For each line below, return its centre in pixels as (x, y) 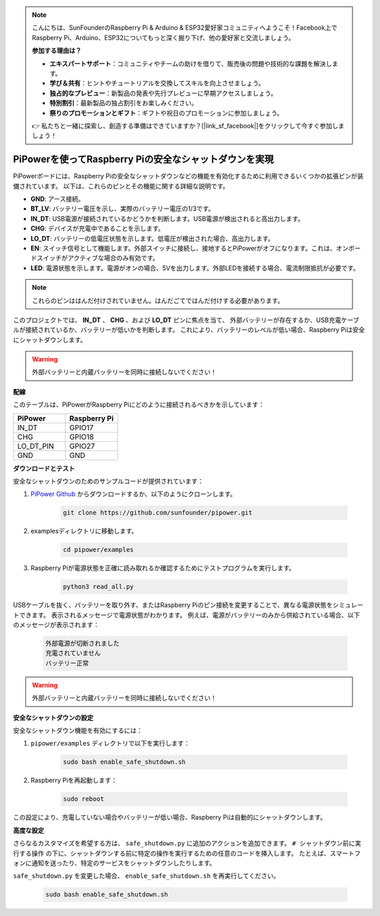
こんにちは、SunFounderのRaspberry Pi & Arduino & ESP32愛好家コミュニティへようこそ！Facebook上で (185, 27)
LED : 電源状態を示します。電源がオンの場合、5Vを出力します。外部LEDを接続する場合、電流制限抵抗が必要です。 (195, 268)
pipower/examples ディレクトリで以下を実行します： (110, 743)
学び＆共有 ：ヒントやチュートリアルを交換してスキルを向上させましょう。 (157, 83)
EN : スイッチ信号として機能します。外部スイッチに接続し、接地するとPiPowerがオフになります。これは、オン (189, 248)
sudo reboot (84, 799)
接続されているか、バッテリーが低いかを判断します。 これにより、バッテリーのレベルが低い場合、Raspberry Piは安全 (195, 330)
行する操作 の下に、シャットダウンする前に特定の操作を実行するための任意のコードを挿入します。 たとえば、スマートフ (187, 853)
